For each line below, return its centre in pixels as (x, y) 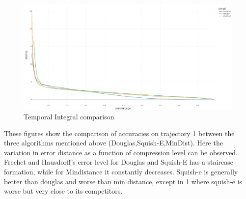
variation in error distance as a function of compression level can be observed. (121, 152)
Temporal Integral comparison (69, 117)
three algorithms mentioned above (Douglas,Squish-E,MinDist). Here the (113, 143)
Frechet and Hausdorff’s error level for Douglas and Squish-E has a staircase (119, 162)
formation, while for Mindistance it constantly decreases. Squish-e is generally (121, 172)
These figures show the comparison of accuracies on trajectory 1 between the (119, 133)
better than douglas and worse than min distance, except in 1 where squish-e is (123, 181)
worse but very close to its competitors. (63, 191)
